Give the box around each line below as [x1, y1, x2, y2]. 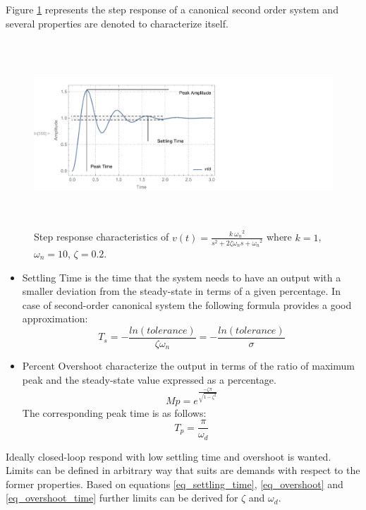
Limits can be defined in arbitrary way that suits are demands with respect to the [6, 463, 360, 478]
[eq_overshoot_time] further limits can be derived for [6, 490, 238, 505]
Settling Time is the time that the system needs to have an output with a [22, 269, 341, 284]
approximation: [22, 311, 88, 326]
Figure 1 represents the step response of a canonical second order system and [6, 2, 338, 16]
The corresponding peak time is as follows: [22, 405, 207, 420]
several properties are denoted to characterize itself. [6, 16, 228, 30]
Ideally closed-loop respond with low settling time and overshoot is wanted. [6, 449, 331, 463]
